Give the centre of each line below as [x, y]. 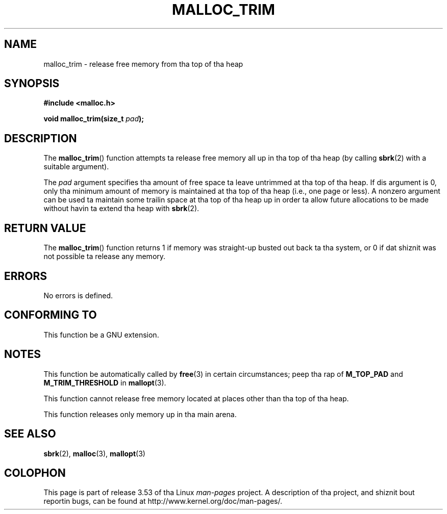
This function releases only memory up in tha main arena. [140, 414]
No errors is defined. [78, 295]
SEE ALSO [30, 434]
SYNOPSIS [32, 84]
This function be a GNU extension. [101, 335]
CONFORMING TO [51, 315]
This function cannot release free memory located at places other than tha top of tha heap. [196, 398]
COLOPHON [35, 473]
